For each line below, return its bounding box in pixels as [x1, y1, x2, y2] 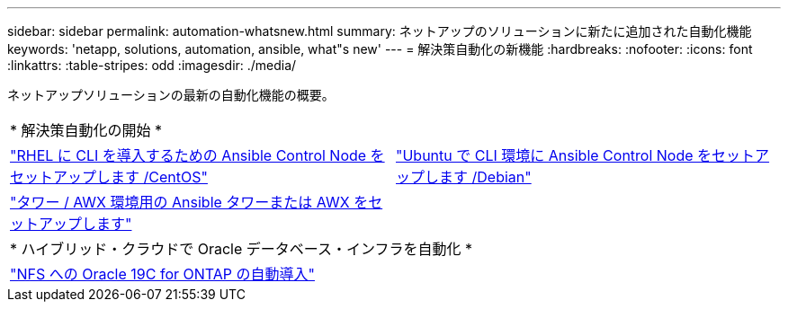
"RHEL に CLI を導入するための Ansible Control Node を [10, 146, 385, 164]
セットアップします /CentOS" [10, 168, 208, 186]
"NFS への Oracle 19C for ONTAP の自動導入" [10, 265, 315, 283]
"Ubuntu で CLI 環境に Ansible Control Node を [396, 146, 712, 164]
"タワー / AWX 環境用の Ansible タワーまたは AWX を [10, 193, 369, 211]
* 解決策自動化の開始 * [10, 121, 163, 139]
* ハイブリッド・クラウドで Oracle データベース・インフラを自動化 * [10, 240, 473, 258]
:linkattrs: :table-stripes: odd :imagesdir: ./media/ [7, 57, 297, 73]
